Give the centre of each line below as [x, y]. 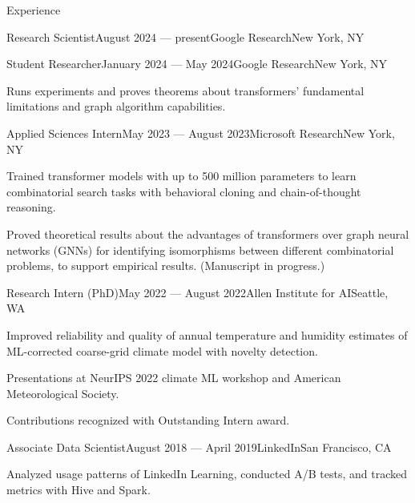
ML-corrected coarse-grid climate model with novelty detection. [162, 350]
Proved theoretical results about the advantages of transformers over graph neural [208, 233]
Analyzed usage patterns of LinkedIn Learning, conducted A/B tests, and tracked [207, 474]
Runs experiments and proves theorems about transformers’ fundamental [185, 90]
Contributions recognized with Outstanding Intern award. [148, 420]
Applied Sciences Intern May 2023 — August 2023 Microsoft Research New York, [201, 133]
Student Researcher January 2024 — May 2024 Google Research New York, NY [197, 64]
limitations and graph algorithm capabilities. [116, 106]
